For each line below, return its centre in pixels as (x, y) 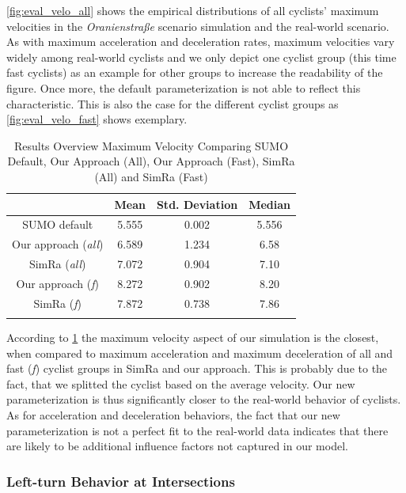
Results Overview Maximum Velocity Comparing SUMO (151, 145)
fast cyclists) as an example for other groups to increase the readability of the (195, 72)
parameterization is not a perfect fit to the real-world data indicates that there (197, 430)
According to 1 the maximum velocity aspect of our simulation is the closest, (193, 338)
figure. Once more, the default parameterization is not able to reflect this (184, 87)
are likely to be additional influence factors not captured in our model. (177, 446)
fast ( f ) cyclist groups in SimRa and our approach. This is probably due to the (197, 368)
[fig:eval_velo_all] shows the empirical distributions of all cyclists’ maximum (193, 10)
